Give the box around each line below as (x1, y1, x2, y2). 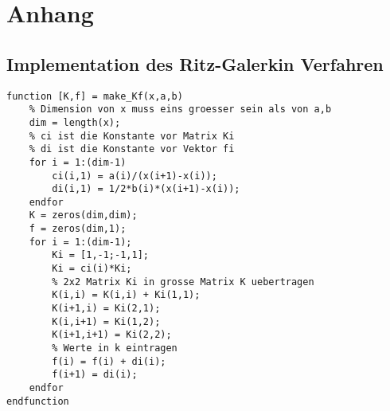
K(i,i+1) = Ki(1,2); (52, 315, 161, 327)
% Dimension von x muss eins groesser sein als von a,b (29, 104, 332, 115)
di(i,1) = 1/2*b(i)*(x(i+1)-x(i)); (52, 183, 240, 195)
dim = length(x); (29, 116, 121, 128)
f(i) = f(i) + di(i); (52, 355, 166, 367)
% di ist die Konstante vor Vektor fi (29, 143, 235, 155)
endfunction (6, 395, 69, 407)
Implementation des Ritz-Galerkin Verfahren (6, 51, 384, 76)
